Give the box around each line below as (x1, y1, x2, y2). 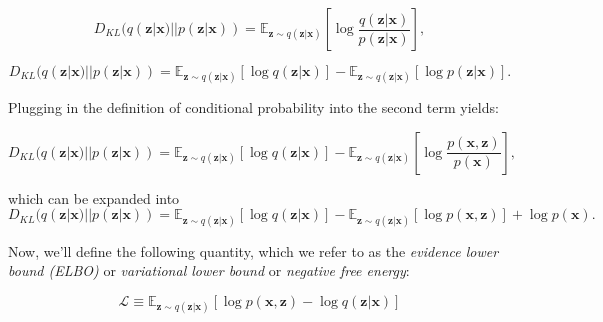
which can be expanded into (8, 187, 180, 208)
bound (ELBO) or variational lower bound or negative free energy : (8, 260, 410, 281)
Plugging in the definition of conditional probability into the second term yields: (8, 97, 499, 118)
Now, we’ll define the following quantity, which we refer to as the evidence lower (8, 240, 499, 261)
